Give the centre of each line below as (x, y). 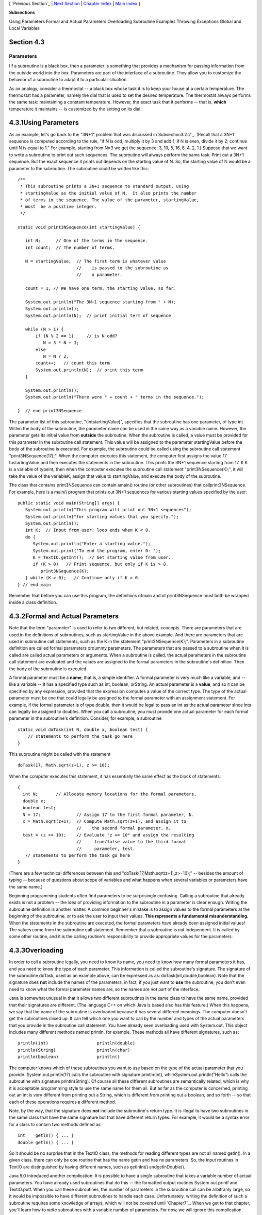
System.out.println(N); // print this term (89, 370)
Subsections (22, 13)
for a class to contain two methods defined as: (55, 1124)
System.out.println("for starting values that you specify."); (102, 517)
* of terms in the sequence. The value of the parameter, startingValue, (110, 200)
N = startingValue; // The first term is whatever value (95, 261)
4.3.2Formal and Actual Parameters (64, 616)
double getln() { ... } (46, 1142)
